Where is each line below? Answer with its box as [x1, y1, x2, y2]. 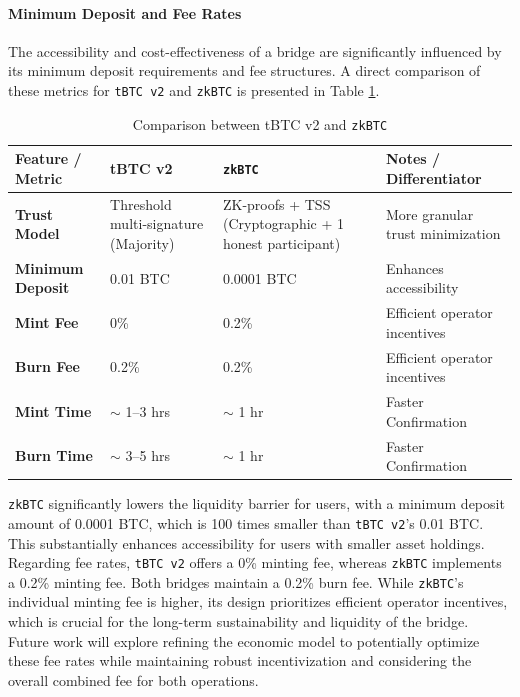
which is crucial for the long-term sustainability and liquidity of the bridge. [8, 611, 469, 632]
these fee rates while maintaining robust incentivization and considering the [8, 650, 472, 671]
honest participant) [222, 232, 341, 253]
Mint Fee [15, 312, 79, 332]
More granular [385, 203, 474, 224]
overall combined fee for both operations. [8, 669, 259, 690]
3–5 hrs [125, 445, 171, 466]
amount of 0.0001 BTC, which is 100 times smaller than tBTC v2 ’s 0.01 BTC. [8, 512, 484, 533]
